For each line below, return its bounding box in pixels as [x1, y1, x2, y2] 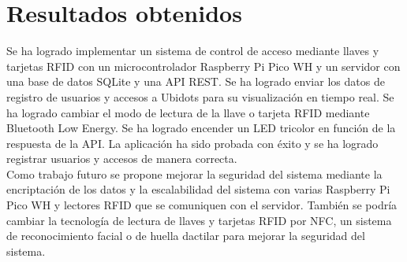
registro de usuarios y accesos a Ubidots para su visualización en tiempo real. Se [6, 88, 394, 105]
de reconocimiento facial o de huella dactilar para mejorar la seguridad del [6, 227, 365, 244]
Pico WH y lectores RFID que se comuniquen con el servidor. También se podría [6, 197, 398, 213]
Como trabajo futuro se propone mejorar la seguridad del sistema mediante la [6, 165, 383, 182]
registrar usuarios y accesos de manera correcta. [6, 150, 237, 167]
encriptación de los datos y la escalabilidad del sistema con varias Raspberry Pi [6, 181, 390, 197]
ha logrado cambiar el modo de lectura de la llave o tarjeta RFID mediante [6, 104, 370, 120]
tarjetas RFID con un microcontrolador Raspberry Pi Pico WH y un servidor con [6, 57, 401, 74]
